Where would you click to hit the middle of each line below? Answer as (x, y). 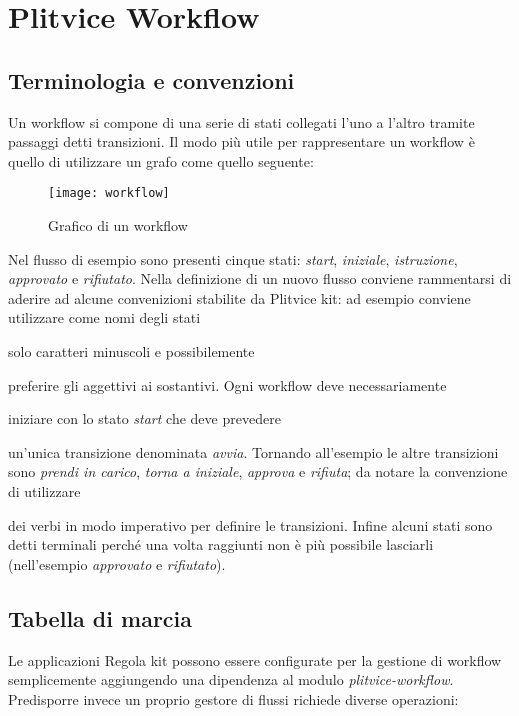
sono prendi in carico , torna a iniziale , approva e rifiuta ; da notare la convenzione (258, 471)
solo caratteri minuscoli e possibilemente (131, 350)
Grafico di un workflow (118, 225)
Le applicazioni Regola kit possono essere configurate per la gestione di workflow (255, 659)
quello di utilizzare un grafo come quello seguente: (161, 160)
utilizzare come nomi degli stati (104, 317)
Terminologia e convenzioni (151, 79)
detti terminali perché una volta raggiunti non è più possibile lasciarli (221, 544)
